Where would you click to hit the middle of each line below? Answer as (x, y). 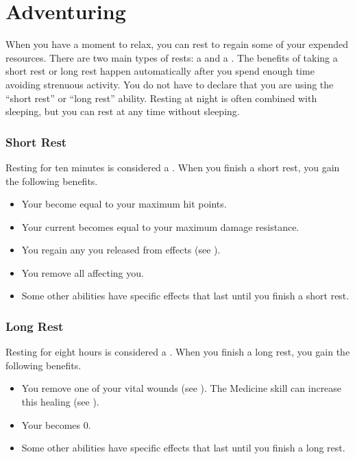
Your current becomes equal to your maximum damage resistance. (160, 226)
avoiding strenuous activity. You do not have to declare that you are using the (170, 84)
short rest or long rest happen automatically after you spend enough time (160, 71)
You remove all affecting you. (83, 272)
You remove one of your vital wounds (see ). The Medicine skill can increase (182, 388)
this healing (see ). (60, 402)
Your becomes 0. (56, 424)
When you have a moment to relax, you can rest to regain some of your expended (177, 44)
